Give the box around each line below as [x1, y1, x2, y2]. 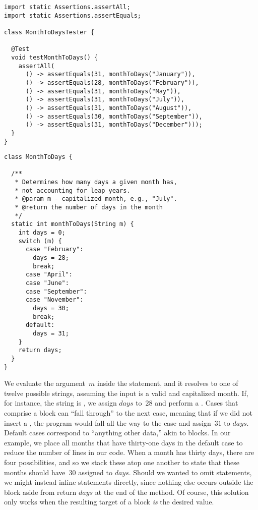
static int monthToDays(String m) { [11, 220, 134, 228]
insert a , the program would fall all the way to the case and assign [4, 417, 211, 428]
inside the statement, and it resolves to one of [97, 378, 238, 388]
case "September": [25, 288, 87, 295]
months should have [4, 467, 66, 477]
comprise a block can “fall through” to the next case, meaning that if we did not [4, 408, 252, 418]
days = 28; [33, 254, 69, 262]
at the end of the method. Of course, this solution [95, 486, 249, 497]
